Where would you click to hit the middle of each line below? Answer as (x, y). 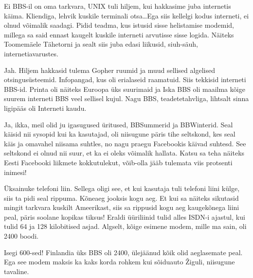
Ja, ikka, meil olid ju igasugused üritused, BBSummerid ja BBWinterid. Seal (118, 124)
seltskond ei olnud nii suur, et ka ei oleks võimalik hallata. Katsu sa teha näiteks (124, 153)
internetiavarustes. (31, 53)
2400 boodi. (21, 236)
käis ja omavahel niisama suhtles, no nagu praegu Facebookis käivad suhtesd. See (125, 143)
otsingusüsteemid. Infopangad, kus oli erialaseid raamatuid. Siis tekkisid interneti (125, 79)
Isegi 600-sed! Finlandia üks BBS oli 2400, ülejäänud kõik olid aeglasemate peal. (123, 252)
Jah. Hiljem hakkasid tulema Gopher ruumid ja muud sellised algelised (109, 70)
